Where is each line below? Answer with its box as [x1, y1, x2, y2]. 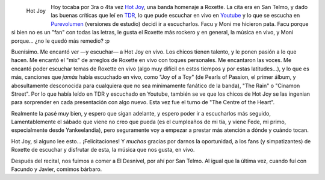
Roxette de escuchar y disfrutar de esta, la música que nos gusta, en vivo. [11, 146, 195, 154]
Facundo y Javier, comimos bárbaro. [11, 166, 102, 173]
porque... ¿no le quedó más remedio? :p [11, 37, 110, 45]
